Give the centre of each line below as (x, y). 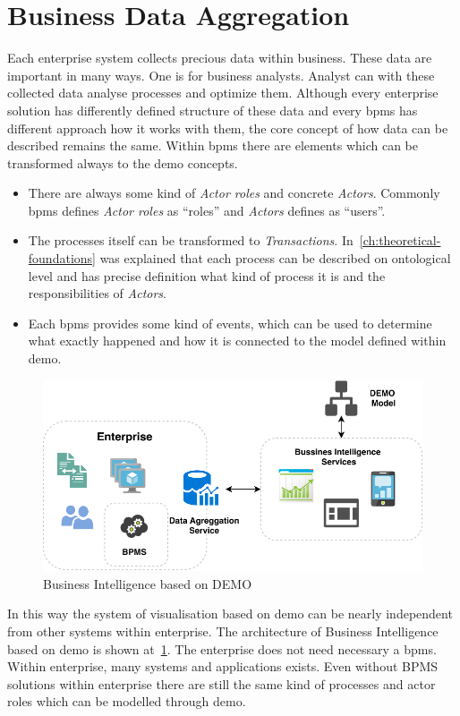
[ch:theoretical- (400, 240)
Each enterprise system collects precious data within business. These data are (220, 58)
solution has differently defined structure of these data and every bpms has (213, 110)
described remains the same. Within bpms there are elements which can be (213, 145)
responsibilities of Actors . (98, 293)
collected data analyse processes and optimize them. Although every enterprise (223, 93)
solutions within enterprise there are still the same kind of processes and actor (221, 683)
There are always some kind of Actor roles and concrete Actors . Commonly (234, 193)
